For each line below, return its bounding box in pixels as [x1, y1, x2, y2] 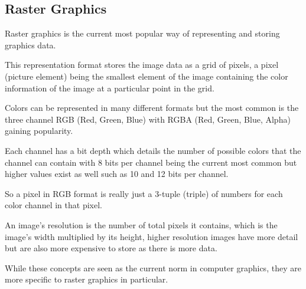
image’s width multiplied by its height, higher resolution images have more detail [5, 230, 298, 242]
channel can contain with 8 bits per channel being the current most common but [5, 156, 297, 168]
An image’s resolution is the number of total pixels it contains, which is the [5, 218, 278, 231]
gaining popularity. [5, 124, 73, 137]
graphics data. [5, 38, 56, 51]
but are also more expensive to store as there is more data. [5, 242, 217, 254]
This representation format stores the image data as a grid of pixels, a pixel [5, 58, 279, 71]
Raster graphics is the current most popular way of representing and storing [5, 27, 280, 40]
